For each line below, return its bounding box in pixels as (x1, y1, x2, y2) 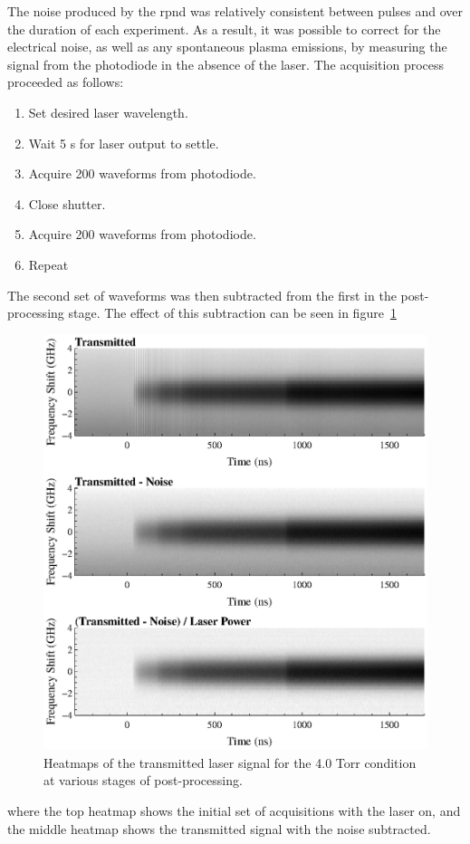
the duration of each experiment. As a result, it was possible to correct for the (7, 19, 441, 38)
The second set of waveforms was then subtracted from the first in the (7, 285, 397, 304)
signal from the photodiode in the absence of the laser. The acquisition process (7, 54, 445, 73)
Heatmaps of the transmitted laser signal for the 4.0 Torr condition (43, 753, 417, 772)
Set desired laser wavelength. (28, 102, 188, 121)
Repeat (28, 254, 69, 273)
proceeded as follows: (7, 72, 124, 91)
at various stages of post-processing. (43, 771, 243, 790)
